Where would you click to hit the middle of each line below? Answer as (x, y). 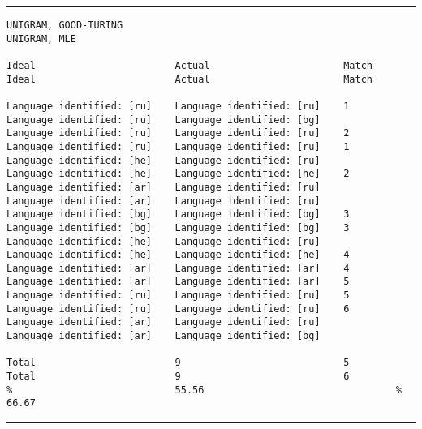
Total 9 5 (178, 363)
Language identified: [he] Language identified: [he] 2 (178, 174)
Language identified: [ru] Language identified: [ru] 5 (178, 296)
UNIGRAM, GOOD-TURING (65, 25)
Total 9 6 (178, 377)
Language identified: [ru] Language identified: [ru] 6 (178, 309)
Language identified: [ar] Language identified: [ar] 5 (178, 282)
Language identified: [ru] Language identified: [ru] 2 (178, 133)
